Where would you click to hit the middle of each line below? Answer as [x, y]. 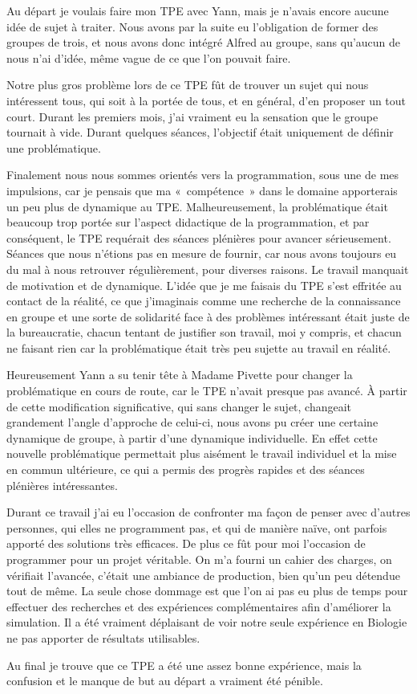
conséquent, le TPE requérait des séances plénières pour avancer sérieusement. [199, 237]
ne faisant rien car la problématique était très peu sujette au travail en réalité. [199, 347]
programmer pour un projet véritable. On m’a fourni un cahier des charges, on [199, 559]
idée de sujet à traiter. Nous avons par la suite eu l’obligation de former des [192, 26]
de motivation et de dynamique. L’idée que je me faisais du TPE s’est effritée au [204, 285]
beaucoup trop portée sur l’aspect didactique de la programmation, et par [188, 222]
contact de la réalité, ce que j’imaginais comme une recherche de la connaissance [204, 301]
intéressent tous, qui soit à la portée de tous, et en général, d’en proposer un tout [206, 100]
